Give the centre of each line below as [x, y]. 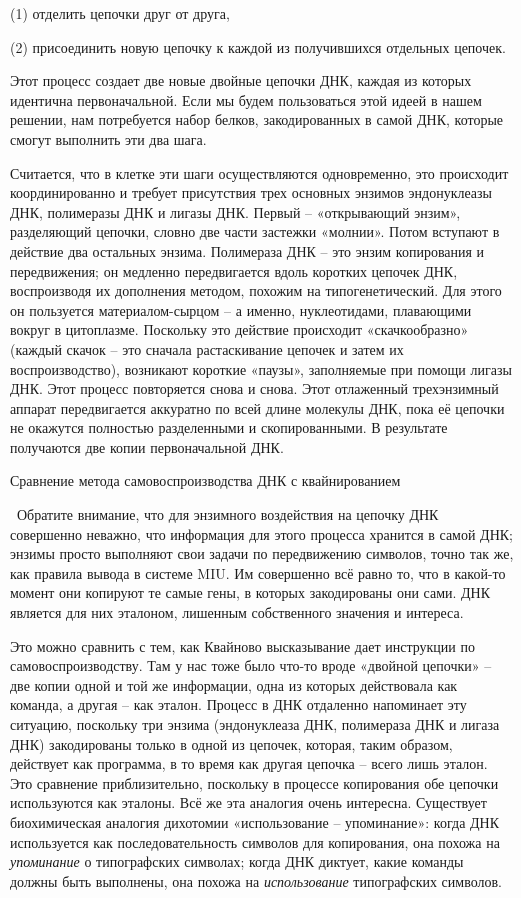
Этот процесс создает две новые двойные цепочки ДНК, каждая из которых [241, 80]
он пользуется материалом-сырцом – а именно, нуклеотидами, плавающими [241, 309]
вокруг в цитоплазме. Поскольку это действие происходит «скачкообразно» [239, 329]
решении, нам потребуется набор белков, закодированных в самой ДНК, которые [257, 119]
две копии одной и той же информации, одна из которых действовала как [234, 684]
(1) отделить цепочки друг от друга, [120, 13]
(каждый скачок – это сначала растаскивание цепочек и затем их [207, 348]
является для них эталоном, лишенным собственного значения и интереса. [237, 612]
